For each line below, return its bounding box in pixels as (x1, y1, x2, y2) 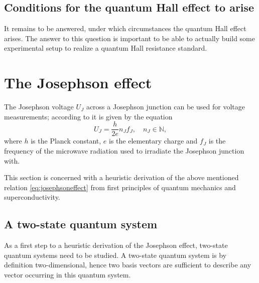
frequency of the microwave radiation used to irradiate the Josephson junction (4, 145, 244, 156)
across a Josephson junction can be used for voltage (86, 101, 245, 112)
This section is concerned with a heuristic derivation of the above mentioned (4, 172, 239, 183)
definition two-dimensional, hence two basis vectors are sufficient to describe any (4, 259, 251, 270)
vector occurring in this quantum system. (4, 269, 131, 279)
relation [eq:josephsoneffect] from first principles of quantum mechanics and (4, 182, 236, 192)
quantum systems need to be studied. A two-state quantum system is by (4, 249, 227, 260)
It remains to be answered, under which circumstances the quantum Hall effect (4, 23, 246, 34)
